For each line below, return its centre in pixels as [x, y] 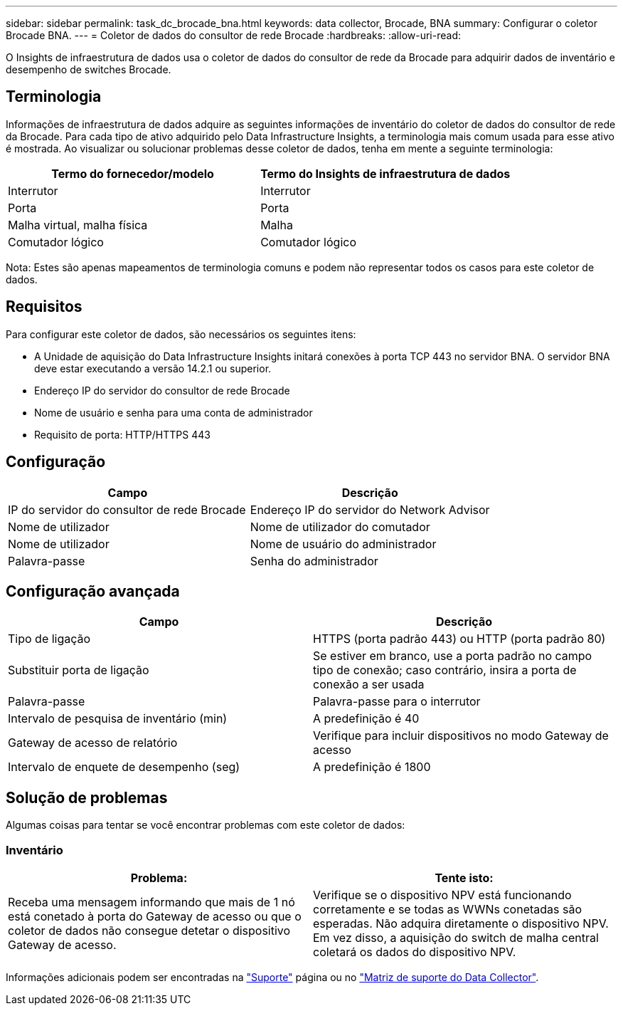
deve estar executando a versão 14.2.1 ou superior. [153, 368]
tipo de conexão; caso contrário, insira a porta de [445, 670]
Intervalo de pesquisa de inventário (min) [118, 719]
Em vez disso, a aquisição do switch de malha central [456, 937]
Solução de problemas [87, 797]
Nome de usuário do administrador [343, 544]
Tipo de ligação [49, 639]
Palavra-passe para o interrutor [397, 702]
